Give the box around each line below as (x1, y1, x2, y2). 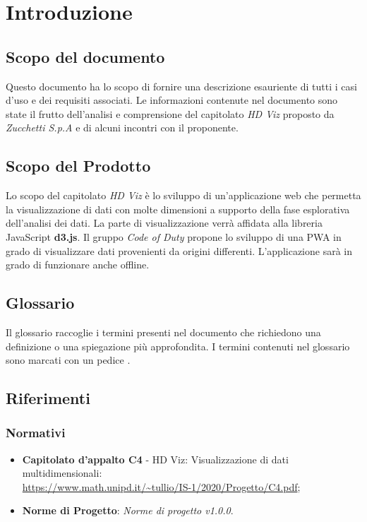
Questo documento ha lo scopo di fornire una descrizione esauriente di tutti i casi (6, 78, 357, 93)
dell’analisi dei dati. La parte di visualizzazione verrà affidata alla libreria (6, 215, 323, 230)
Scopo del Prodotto (6, 155, 151, 177)
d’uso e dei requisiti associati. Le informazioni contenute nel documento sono (6, 93, 338, 107)
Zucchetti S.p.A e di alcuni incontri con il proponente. (6, 120, 239, 135)
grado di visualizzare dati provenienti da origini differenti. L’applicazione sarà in (6, 243, 353, 258)
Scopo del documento (6, 45, 165, 67)
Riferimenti (6, 387, 90, 409)
